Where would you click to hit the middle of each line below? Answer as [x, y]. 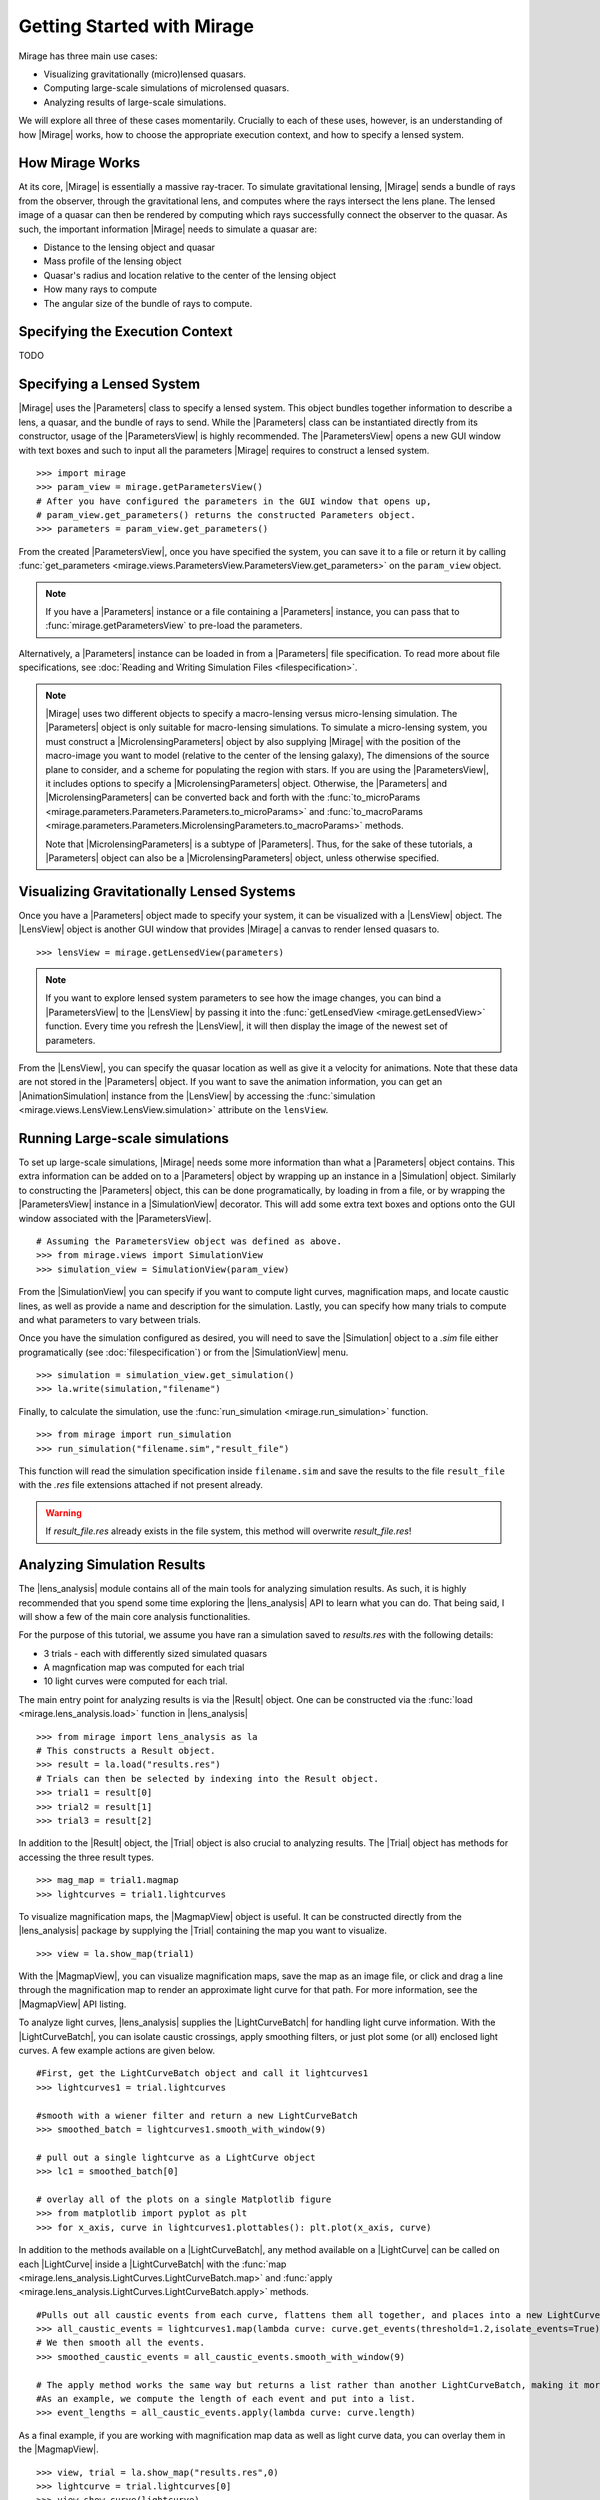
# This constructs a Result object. [126, 1751]
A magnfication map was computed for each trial [144, 1667]
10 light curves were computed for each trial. [136, 1681]
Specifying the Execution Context [125, 331]
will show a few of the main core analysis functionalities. [134, 1616]
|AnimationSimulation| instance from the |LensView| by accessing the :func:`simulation [197, 1096]
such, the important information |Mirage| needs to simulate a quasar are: [167, 229]
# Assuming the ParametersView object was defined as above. [189, 1241]
